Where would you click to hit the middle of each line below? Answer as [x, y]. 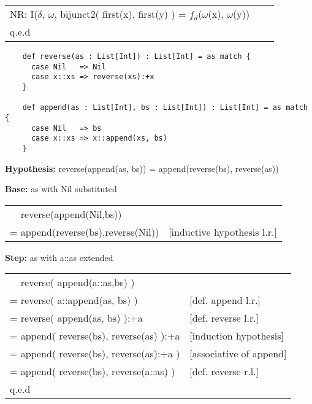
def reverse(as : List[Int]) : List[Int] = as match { [136, 56]
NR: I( [24, 14]
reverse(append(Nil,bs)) [71, 214]
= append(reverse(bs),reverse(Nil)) [85, 231]
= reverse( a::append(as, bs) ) [74, 300]
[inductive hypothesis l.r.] [223, 231]
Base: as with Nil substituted [61, 189]
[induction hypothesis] [237, 336]
